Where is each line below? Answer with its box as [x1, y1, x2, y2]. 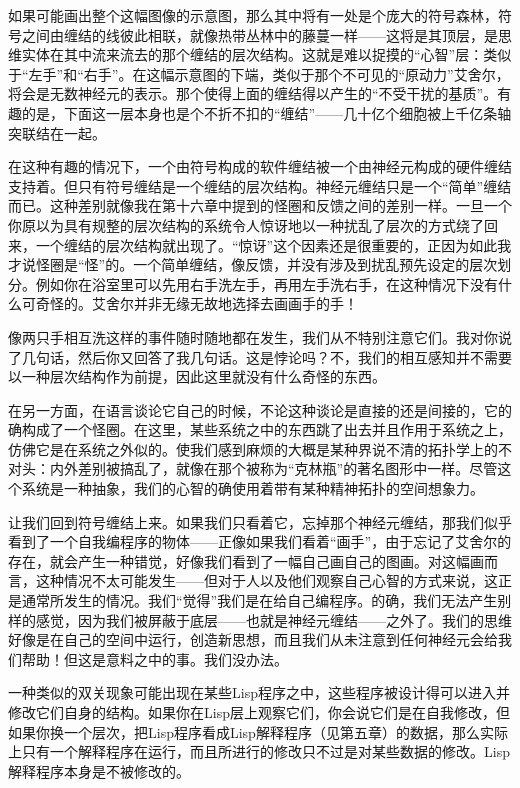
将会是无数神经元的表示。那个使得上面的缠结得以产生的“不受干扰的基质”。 [8, 83, 498, 104]
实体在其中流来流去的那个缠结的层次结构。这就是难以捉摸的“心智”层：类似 [21, 44, 512, 65]
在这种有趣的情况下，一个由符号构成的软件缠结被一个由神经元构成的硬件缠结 [8, 156, 512, 177]
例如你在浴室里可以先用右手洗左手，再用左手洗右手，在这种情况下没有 [35, 273, 498, 294]
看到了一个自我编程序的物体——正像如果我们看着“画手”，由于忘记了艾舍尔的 [8, 531, 512, 552]
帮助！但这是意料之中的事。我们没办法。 [21, 648, 288, 669]
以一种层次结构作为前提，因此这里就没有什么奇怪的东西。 [8, 366, 386, 387]
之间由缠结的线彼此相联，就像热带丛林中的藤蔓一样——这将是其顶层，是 [21, 24, 498, 45]
